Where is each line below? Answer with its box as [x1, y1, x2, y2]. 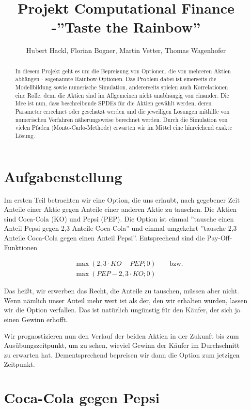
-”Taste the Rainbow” [51, 17, 201, 37]
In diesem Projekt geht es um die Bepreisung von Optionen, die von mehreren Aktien [15, 67, 231, 75]
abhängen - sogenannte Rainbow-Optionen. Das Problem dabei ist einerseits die [15, 75, 217, 83]
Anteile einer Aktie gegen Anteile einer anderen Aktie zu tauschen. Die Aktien [4, 204, 237, 214]
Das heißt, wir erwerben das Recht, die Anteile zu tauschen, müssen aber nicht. [4, 286, 239, 296]
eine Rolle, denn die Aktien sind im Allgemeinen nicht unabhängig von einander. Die [15, 91, 229, 99]
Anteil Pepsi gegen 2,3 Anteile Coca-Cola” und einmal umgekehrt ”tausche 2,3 [4, 223, 237, 233]
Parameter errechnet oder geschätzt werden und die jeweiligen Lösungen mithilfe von [15, 107, 230, 115]
